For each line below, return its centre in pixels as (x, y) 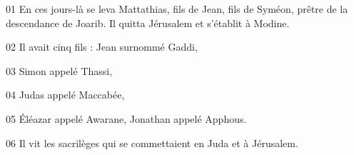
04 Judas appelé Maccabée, (65, 95)
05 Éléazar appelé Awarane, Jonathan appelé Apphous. (126, 118)
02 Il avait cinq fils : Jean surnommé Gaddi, (102, 47)
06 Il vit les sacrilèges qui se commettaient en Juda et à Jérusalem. (152, 142)
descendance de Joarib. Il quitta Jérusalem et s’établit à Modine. (148, 22)
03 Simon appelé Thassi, (59, 70)
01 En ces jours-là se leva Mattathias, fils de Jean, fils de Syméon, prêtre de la (177, 9)
